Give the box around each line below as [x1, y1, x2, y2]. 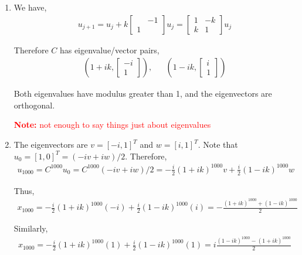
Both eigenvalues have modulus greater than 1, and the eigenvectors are [13, 87, 272, 100]
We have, [13, 1, 47, 13]
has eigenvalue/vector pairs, [59, 43, 160, 56]
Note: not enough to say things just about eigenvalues [13, 118, 211, 131]
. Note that [198, 138, 238, 151]
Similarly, [13, 222, 48, 234]
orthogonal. [13, 98, 55, 111]
